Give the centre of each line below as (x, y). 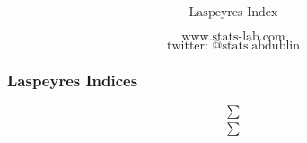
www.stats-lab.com (233, 37)
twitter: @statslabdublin (233, 46)
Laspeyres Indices (73, 80)
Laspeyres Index (233, 13)
